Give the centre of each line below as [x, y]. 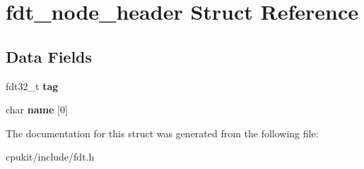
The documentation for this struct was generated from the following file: [162, 133]
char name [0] [37, 109]
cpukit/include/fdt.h [50, 157]
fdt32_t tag [32, 86]
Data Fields [49, 56]
